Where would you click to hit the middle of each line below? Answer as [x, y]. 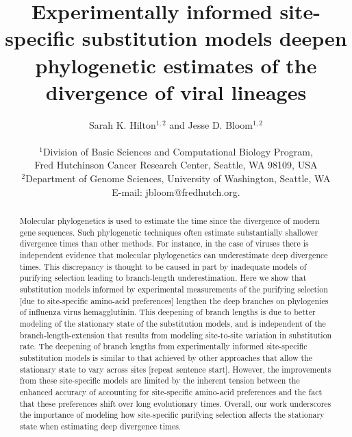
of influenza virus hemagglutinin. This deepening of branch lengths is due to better [167, 312]
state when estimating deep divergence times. [100, 426]
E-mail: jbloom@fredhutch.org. [176, 191]
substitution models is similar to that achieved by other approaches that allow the [166, 357]
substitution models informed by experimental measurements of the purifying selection [174, 289]
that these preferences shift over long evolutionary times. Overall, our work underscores [175, 403]
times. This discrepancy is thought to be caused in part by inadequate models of [163, 266]
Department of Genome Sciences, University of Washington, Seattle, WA [178, 178]
